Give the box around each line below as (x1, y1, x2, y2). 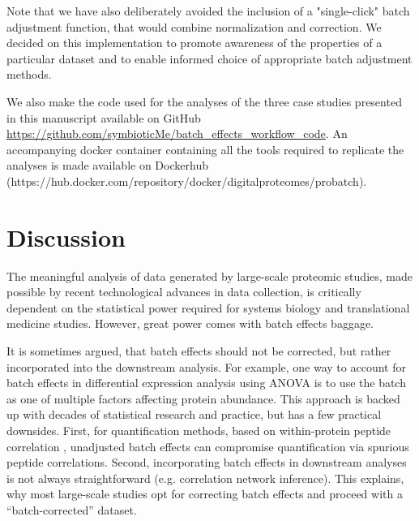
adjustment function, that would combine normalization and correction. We (6, 18, 382, 35)
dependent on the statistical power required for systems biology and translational (6, 299, 410, 316)
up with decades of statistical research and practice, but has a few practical (6, 406, 382, 423)
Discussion (6, 220, 126, 253)
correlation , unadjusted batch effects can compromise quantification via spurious (6, 437, 409, 454)
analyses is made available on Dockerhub (6, 157, 208, 174)
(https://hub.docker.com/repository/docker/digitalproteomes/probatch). (6, 172, 367, 189)
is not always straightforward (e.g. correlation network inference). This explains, (6, 469, 404, 486)
